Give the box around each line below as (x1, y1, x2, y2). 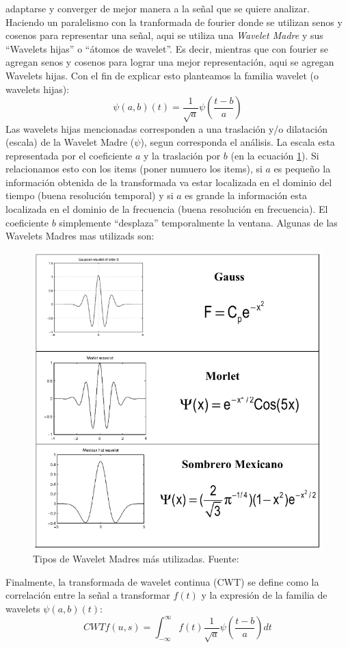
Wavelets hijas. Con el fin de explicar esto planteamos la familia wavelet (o (5, 68, 319, 82)
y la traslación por (144, 148, 221, 162)
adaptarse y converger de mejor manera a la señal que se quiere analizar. (5, 1, 310, 15)
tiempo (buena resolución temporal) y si (5, 188, 174, 203)
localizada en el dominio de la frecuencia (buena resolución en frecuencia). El (5, 202, 328, 216)
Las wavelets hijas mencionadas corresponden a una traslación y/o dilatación (5, 121, 327, 135)
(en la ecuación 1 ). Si (230, 148, 319, 162)
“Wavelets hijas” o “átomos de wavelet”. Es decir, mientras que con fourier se (5, 41, 329, 55)
